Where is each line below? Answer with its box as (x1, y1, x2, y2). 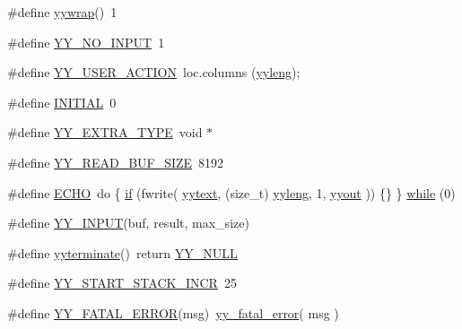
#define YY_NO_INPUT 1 (7, 32, 165, 51)
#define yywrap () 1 (7, 3, 118, 21)
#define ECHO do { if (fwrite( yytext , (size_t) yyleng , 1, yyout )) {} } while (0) (7, 183, 456, 202)
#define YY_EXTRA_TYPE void (7, 123, 203, 142)
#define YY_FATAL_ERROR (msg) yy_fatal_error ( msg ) (7, 303, 339, 322)
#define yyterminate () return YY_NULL (7, 243, 238, 262)
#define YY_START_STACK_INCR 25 (7, 273, 237, 292)
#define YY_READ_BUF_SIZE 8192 (7, 152, 224, 171)
